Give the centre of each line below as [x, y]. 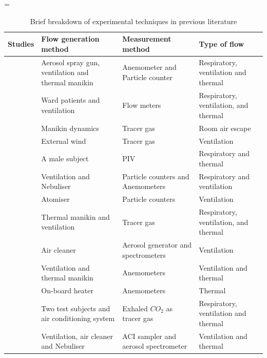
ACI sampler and [149, 336]
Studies [21, 43]
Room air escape [225, 128]
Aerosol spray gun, [71, 62]
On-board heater [67, 290]
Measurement [147, 39]
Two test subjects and [76, 308]
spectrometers [144, 255]
